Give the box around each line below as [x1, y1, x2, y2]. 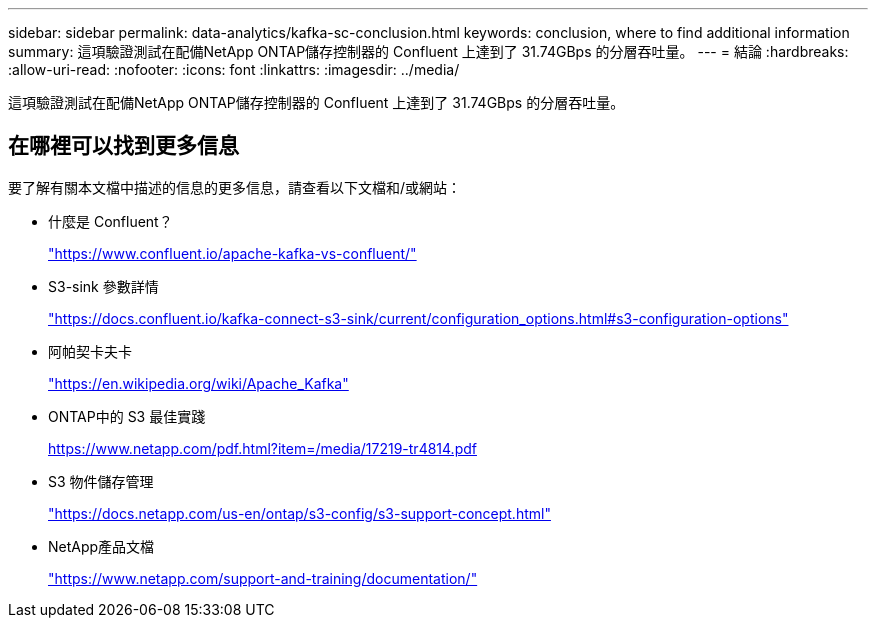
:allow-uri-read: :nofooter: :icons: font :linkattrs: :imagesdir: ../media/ [8, 61, 460, 78]
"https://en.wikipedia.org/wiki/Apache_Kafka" [48, 374, 349, 392]
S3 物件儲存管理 [48, 472, 154, 490]
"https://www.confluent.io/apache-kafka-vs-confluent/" [48, 244, 417, 262]
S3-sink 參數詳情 [48, 277, 159, 295]
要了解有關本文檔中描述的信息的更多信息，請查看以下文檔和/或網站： [8, 178, 462, 196]
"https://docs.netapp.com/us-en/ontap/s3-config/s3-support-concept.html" [48, 504, 551, 522]
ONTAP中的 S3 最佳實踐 [48, 407, 206, 425]
